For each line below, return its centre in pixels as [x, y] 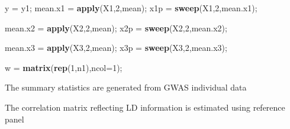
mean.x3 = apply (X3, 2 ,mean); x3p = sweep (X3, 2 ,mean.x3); [116, 48]
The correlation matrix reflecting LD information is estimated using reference [145, 107]
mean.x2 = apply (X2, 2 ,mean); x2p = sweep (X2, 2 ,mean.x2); [116, 28]
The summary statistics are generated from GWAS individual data [126, 87]
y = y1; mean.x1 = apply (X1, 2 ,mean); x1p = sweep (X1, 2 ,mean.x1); [131, 8]
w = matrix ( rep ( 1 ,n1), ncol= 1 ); [64, 67]
